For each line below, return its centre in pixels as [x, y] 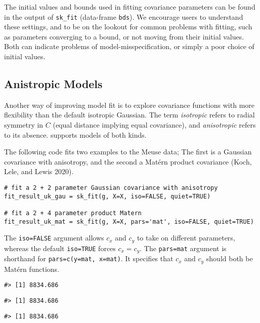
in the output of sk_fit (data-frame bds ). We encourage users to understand [124, 16]
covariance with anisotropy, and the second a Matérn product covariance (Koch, [128, 161]
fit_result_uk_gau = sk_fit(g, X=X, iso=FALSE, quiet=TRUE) [107, 196]
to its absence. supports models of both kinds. [75, 134]
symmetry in [24, 125]
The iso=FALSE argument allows [54, 238]
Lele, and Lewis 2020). [39, 171]
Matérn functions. [32, 269]
